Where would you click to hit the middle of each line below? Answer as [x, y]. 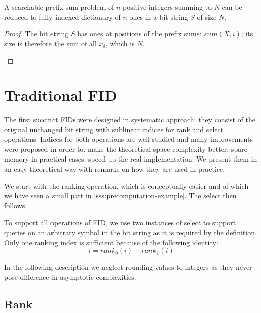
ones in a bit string [159, 16]
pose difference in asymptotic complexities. [70, 276]
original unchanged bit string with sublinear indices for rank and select [114, 129]
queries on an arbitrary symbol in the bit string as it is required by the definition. [130, 232]
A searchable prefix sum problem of [59, 7]
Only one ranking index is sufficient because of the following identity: [111, 242]
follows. [16, 205]
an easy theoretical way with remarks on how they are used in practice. [115, 169]
